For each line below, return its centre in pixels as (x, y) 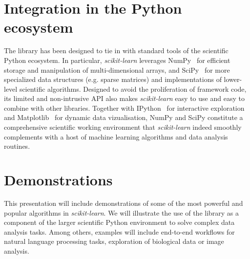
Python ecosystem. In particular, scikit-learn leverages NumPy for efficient (117, 60)
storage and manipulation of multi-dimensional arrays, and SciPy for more (117, 70)
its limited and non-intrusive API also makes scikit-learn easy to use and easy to (124, 98)
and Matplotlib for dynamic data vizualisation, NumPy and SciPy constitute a (124, 117)
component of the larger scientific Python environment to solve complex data (119, 222)
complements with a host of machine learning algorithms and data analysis (116, 136)
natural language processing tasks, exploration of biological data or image (114, 241)
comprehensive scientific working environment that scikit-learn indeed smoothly (123, 127)
